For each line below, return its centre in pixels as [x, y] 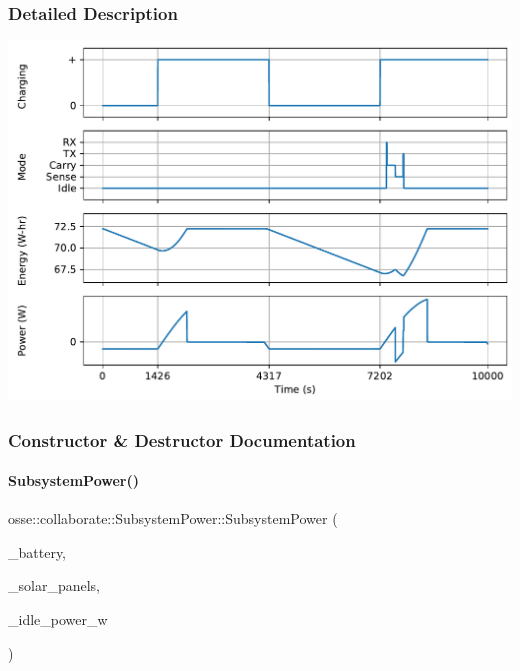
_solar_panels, [54, 585]
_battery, [37, 551]
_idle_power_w [58, 619]
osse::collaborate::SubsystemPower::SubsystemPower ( [173, 518]
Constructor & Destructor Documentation [182, 439]
